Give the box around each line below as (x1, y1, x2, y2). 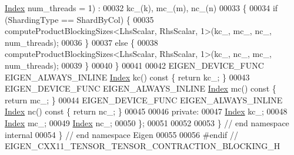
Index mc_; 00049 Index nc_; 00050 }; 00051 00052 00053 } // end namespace (5, 116, 289, 129)
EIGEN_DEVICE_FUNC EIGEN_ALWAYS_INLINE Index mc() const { (5, 82, 276, 95)
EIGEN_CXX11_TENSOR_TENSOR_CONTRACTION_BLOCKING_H (5, 140, 280, 152)
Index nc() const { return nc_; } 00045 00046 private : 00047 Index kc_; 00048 (5, 105, 288, 117)
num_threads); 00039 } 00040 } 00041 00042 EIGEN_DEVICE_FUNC (5, 59, 264, 71)
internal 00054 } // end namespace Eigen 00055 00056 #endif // (5, 128, 239, 140)
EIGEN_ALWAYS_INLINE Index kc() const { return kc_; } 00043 (5, 70, 250, 83)
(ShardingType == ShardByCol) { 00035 (5, 13, 154, 25)
